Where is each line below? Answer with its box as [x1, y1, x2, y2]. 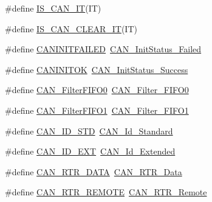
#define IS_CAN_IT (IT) [5, 2, 101, 14]
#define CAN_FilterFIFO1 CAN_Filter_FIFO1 [5, 103, 189, 116]
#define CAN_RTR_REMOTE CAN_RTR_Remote [5, 186, 207, 198]
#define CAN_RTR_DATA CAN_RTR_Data [5, 165, 182, 178]
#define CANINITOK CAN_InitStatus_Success [5, 63, 188, 75]
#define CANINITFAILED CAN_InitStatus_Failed [5, 43, 202, 55]
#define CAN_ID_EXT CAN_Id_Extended [5, 145, 176, 158]
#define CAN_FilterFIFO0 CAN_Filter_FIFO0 [5, 83, 189, 96]
